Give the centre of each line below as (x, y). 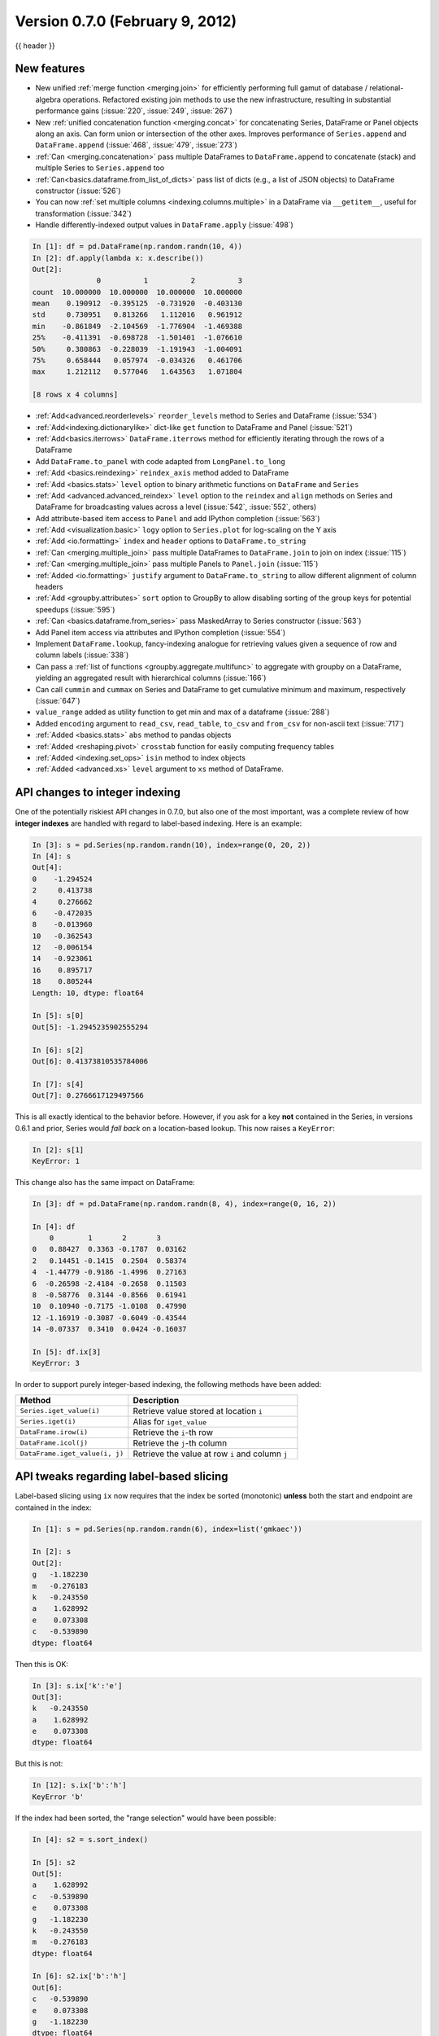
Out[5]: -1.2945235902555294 (90, 1027)
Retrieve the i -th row (173, 1432)
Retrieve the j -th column (180, 1443)
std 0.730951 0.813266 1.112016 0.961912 (137, 315)
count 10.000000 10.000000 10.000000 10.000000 (137, 292)
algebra (48, 99)
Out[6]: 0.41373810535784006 (90, 1062)
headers (49, 587)
